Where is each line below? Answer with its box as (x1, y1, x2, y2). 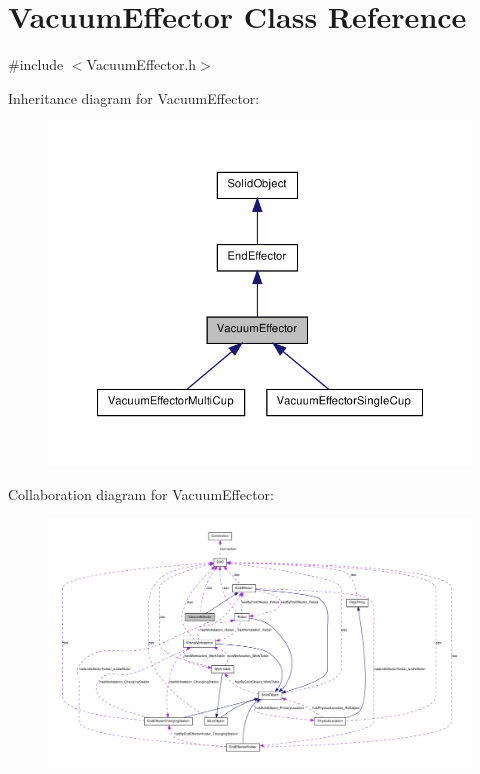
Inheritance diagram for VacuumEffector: (8, 87, 260, 108)
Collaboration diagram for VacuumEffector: (8, 483, 274, 504)
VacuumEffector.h (86, 54, 197, 75)
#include (8, 54, 64, 75)
